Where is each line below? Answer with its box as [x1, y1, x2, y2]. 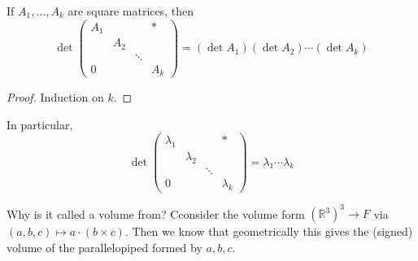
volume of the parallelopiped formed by [7, 239, 202, 256]
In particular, [7, 115, 73, 133]
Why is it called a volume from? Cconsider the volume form [7, 205, 305, 222]
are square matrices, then [67, 2, 194, 19]
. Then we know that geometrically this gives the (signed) [124, 223, 413, 240]
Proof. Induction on [7, 89, 104, 106]
